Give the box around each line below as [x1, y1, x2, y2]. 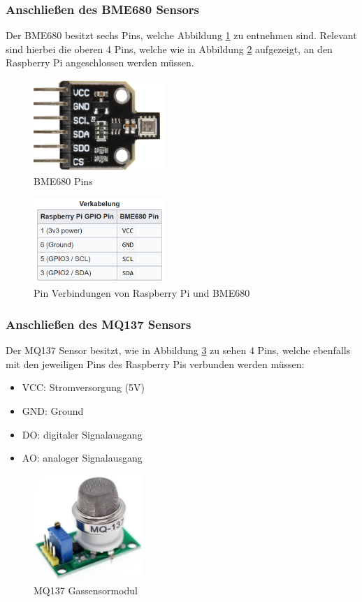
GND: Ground [22, 403, 84, 418]
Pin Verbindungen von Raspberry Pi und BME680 [34, 286, 250, 300]
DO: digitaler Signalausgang [22, 427, 143, 441]
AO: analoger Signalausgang [22, 450, 143, 465]
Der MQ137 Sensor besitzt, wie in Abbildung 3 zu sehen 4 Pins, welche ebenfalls [6, 343, 351, 358]
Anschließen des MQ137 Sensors [6, 315, 191, 332]
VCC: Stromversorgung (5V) [22, 380, 145, 395]
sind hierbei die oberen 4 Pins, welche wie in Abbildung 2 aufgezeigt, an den [6, 41, 333, 56]
